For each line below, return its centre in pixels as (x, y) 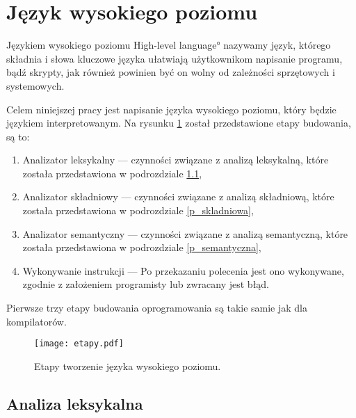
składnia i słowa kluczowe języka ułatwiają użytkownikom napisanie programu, (175, 58)
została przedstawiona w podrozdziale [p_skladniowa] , (138, 210)
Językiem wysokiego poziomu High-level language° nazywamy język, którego (169, 45)
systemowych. (35, 85)
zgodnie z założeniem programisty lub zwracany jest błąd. (146, 284)
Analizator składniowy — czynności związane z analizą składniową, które (178, 196)
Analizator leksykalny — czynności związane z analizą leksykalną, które (176, 160)
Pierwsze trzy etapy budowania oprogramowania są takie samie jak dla (157, 308)
